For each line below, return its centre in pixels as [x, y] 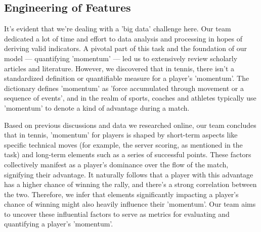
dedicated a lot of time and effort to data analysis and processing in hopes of [123, 38]
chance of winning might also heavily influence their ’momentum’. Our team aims [130, 204]
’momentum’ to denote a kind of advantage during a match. [97, 107]
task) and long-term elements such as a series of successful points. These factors [128, 154]
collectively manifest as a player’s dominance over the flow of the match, [116, 164]
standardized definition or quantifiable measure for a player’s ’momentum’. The [127, 78]
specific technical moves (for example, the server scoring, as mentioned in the [123, 144]
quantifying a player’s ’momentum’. [59, 224]
